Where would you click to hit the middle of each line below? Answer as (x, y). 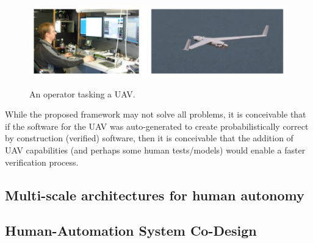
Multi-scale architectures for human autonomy (155, 195)
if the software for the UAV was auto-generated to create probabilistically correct (157, 126)
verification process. (42, 162)
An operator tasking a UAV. (82, 93)
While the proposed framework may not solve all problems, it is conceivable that (156, 114)
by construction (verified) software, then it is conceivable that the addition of (149, 138)
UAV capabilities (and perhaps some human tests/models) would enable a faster (155, 150)
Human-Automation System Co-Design (131, 231)
